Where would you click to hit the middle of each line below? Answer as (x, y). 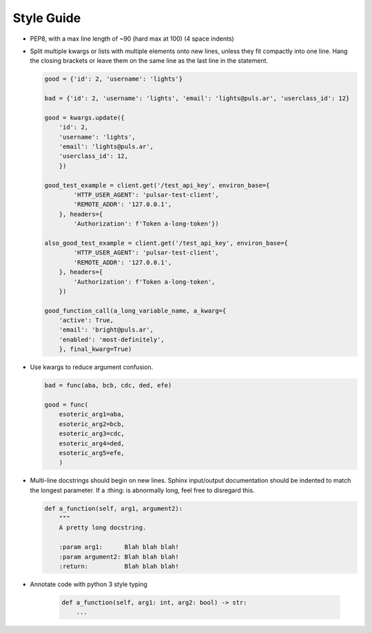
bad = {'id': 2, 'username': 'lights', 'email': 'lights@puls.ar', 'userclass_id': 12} (197, 99)
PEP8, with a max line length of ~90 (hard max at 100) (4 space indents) (132, 39)
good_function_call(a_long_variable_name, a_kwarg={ (135, 311)
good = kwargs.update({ (85, 118)
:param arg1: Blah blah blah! (119, 547)
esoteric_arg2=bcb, (92, 424)
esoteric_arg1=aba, (92, 414)
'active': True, (86, 320)
